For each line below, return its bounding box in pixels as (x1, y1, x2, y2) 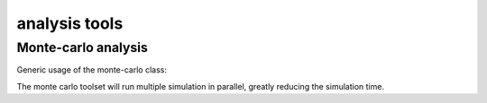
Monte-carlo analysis (16, 39, 149, 56)
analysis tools (16, 13, 124, 33)
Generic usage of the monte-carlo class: (16, 64, 167, 75)
